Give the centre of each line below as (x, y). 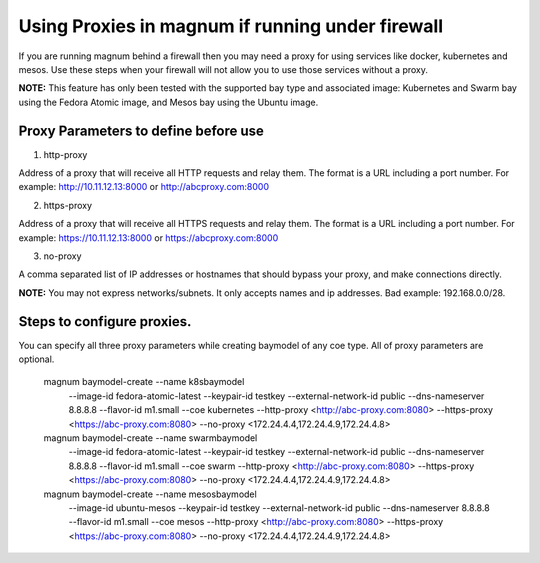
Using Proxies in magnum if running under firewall (231, 26)
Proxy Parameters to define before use (141, 130)
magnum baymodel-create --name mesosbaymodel (150, 494)
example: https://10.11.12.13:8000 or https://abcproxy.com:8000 (148, 237)
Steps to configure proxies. (105, 321)
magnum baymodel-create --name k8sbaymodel (144, 382)
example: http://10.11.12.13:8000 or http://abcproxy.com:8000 (144, 187)
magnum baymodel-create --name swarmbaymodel (150, 438)
